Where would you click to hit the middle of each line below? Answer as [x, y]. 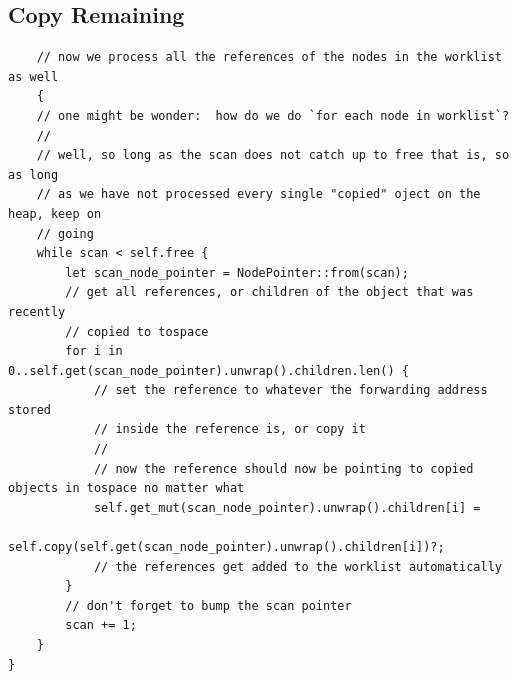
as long [33, 174]
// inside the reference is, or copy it [229, 429]
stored [29, 409]
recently [37, 311]
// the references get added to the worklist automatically [297, 566]
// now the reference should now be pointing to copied [283, 468]
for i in [94, 351]
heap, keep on [55, 213]
